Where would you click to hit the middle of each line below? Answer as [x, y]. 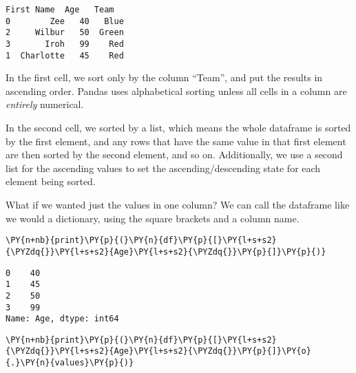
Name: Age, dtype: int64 [62, 319]
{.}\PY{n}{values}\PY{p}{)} [70, 363]
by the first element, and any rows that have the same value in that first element [176, 141]
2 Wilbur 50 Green [65, 33]
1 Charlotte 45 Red [65, 55]
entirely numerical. [45, 104]
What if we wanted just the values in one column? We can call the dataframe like [178, 205]
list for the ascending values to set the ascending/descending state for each [163, 168]
